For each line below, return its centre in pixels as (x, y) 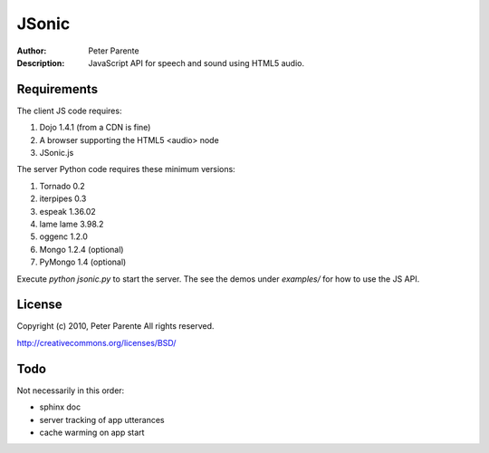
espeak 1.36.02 (68, 211)
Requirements (58, 89)
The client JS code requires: (69, 111)
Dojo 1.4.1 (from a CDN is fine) (95, 128)
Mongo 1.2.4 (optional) (81, 249)
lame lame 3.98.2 (72, 224)
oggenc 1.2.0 (63, 236)
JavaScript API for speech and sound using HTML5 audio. (197, 63)
